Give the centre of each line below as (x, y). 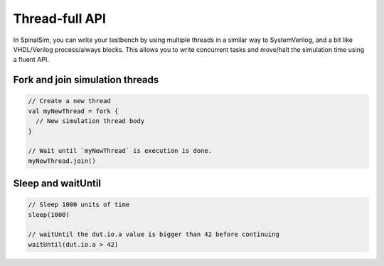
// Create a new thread (70, 101)
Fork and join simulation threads (86, 80)
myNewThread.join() (62, 161)
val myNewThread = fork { (73, 111)
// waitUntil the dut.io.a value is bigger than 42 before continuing (154, 234)
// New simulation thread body (90, 121)
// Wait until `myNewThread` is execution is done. (120, 151)
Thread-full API (60, 18)
